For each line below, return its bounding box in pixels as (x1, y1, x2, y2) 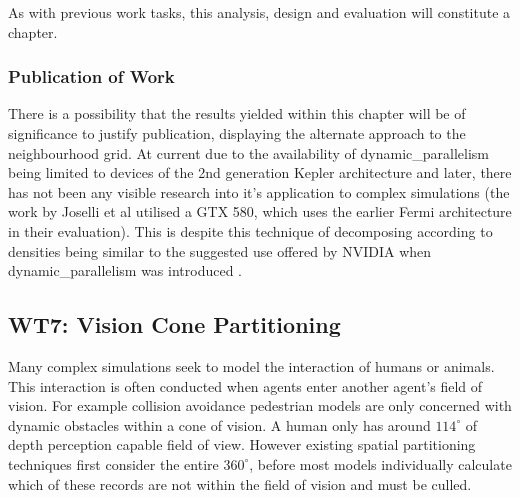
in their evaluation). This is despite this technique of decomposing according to (8, 220, 493, 241)
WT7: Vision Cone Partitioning (8, 309, 341, 340)
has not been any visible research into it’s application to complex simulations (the (8, 181, 510, 202)
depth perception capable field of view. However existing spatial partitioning (8, 434, 476, 455)
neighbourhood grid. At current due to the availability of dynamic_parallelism (8, 142, 490, 163)
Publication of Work (8, 64, 175, 89)
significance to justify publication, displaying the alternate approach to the (8, 123, 466, 143)
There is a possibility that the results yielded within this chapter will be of (8, 103, 466, 124)
